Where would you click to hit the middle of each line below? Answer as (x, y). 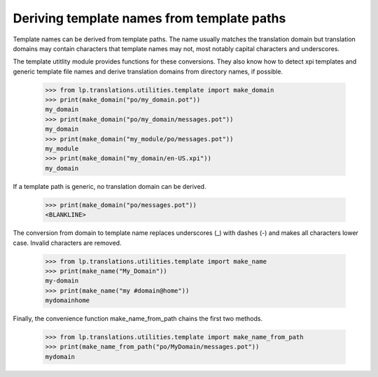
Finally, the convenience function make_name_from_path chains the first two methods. (138, 319)
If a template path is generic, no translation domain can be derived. (110, 186)
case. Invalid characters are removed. (67, 243)
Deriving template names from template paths (149, 18)
